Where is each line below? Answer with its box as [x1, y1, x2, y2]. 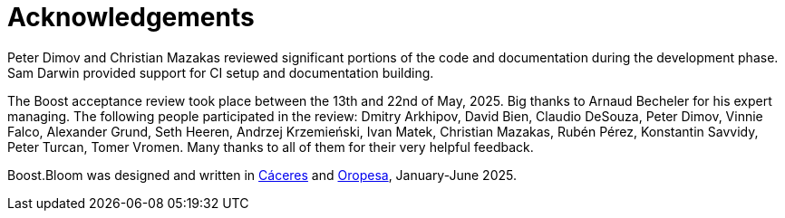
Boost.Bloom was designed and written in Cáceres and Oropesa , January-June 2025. [7, 166, 517, 183]
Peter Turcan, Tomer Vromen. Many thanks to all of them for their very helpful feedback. [7, 138, 534, 155]
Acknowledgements [7, 2, 255, 33]
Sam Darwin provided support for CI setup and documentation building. [7, 64, 434, 81]
